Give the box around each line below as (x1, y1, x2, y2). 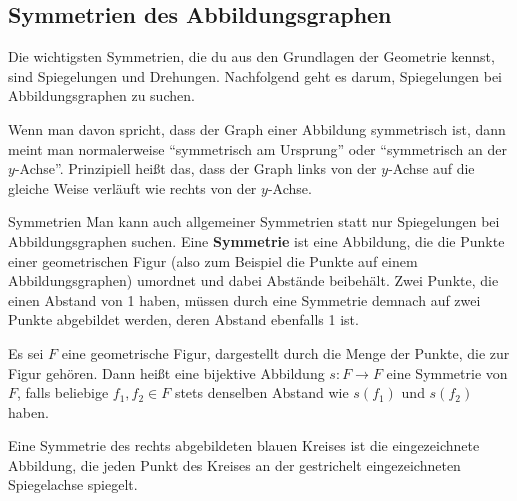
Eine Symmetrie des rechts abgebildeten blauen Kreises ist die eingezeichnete (8, 435, 480, 456)
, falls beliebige (17, 382, 109, 403)
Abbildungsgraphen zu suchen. (8, 85, 195, 106)
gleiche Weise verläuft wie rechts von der (8, 177, 257, 198)
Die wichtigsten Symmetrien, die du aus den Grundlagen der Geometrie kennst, (8, 46, 495, 67)
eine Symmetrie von (386, 362, 508, 383)
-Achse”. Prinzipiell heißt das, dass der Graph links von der (14, 158, 377, 179)
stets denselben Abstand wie (174, 382, 349, 403)
